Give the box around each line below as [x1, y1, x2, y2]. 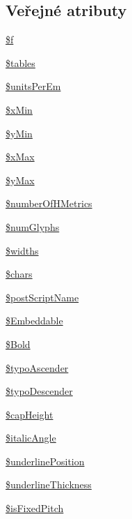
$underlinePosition [6, 453, 85, 468]
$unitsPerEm [6, 79, 61, 93]
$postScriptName [6, 289, 79, 304]
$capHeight [6, 407, 53, 421]
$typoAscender [6, 360, 69, 375]
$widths [6, 243, 39, 257]
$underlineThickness [6, 477, 92, 492]
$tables [6, 55, 35, 70]
